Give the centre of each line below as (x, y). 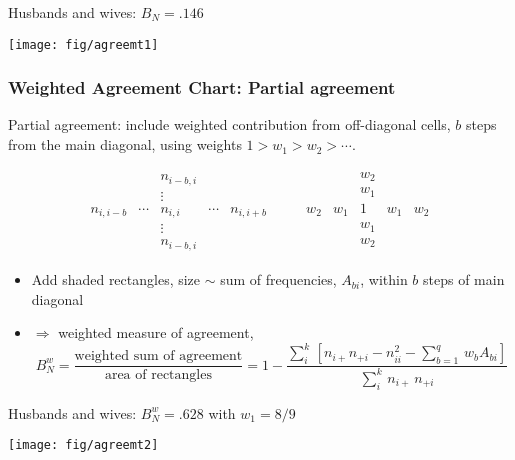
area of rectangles (158, 375)
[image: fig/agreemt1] (83, 44)
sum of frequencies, (278, 279)
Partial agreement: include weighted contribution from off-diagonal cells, (229, 124)
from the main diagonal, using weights (125, 144)
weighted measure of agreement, (156, 332)
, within (384, 279)
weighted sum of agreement (158, 356)
